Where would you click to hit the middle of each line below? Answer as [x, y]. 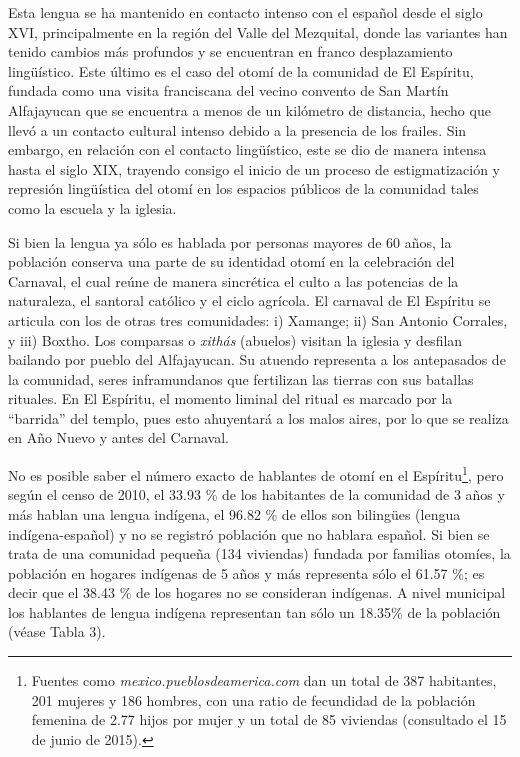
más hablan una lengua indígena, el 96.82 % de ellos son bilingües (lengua [234, 513]
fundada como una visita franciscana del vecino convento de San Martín [228, 90]
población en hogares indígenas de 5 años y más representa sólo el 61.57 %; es [246, 572]
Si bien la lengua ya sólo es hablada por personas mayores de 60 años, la [230, 241]
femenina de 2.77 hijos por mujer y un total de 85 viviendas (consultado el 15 [269, 719]
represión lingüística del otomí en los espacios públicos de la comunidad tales [243, 188]
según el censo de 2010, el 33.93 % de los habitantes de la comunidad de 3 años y [256, 494]
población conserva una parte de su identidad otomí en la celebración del [231, 261]
